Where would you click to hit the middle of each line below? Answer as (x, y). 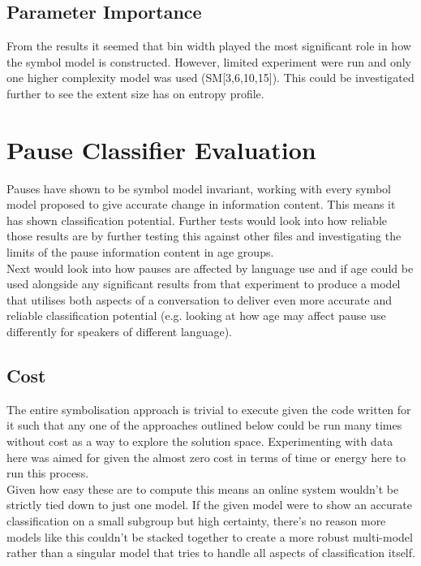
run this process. (48, 473)
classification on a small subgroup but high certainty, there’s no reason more (196, 521)
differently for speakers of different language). (119, 332)
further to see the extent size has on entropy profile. (135, 93)
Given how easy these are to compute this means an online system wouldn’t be (203, 488)
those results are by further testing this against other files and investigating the (204, 236)
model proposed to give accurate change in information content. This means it (201, 204)
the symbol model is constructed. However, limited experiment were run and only (209, 61)
